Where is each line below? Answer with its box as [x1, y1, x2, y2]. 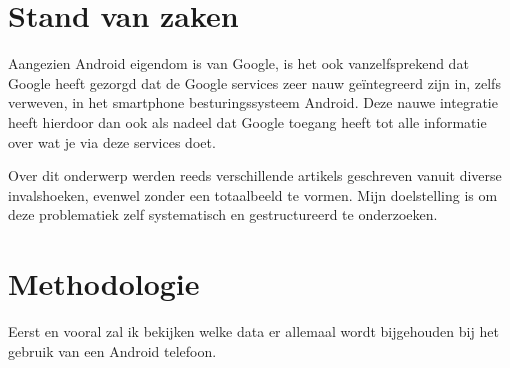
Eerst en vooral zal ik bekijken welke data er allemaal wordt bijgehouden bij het [8, 321, 499, 341]
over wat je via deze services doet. [8, 131, 216, 152]
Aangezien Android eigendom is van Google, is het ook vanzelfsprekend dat [8, 53, 469, 74]
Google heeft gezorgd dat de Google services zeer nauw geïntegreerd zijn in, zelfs [8, 72, 501, 93]
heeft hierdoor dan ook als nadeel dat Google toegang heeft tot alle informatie [8, 111, 487, 132]
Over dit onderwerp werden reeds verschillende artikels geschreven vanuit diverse [8, 165, 502, 186]
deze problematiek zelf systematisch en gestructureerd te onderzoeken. [8, 204, 438, 225]
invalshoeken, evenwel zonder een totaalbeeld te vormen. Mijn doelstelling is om [8, 184, 498, 205]
